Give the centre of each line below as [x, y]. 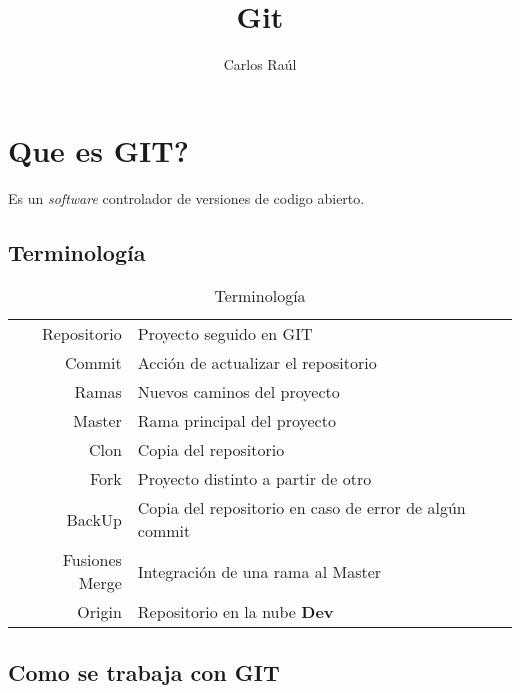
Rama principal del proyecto [236, 421]
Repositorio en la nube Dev [235, 612]
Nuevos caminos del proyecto [238, 392]
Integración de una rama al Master [259, 571]
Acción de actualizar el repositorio [257, 363]
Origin [99, 612]
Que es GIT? [98, 149]
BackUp [94, 519]
